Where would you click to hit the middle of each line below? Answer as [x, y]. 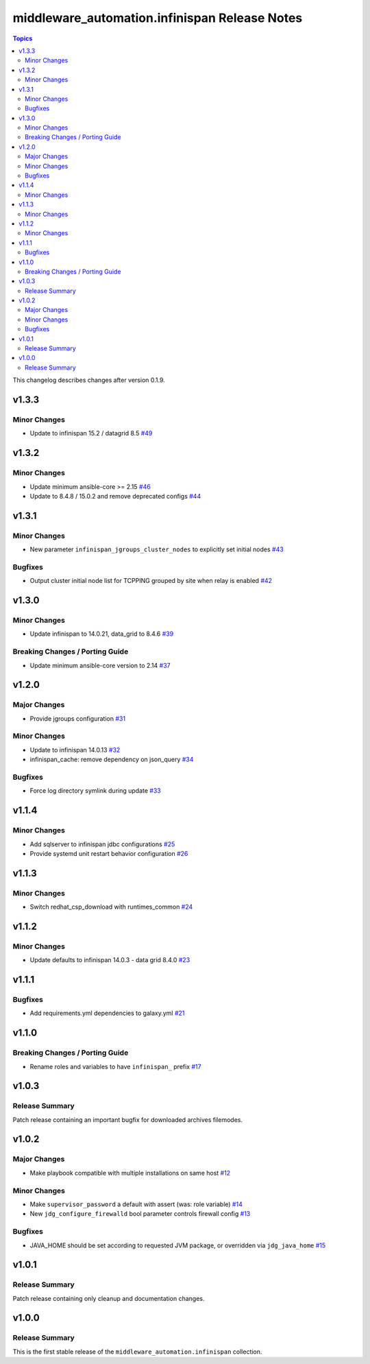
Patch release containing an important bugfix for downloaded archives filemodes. [128, 1120]
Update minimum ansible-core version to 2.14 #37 [100, 665]
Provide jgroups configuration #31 [78, 718]
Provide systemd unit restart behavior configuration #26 [109, 853]
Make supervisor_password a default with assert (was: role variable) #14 [136, 1204]
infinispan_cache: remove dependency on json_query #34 [112, 759]
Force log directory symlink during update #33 [95, 791]
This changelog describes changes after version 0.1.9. [89, 380]
